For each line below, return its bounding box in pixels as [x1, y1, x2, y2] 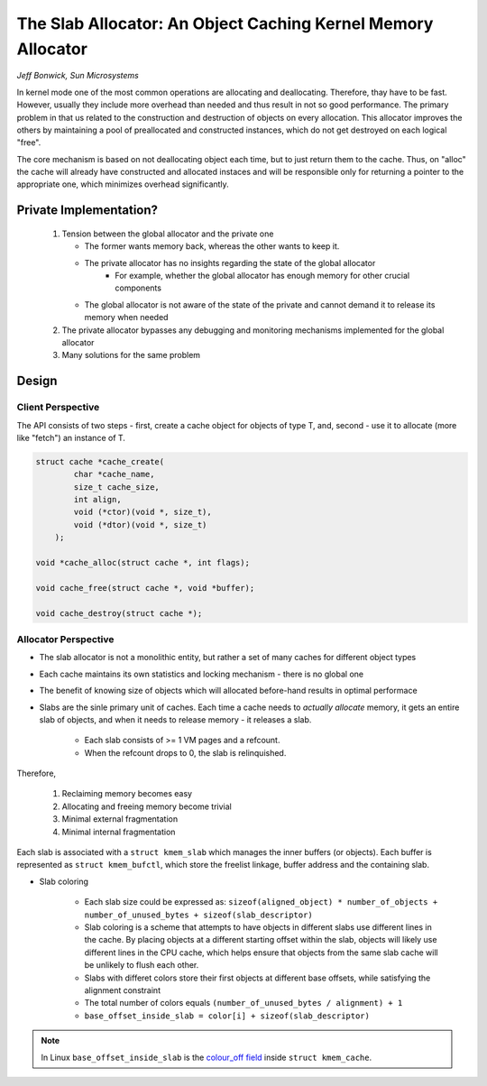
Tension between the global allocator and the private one [61, 228, 274, 239]
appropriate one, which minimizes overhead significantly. [16, 179, 229, 189]
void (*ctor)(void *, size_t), [73, 507, 212, 518]
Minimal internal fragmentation [61, 826, 176, 837]
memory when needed [84, 312, 169, 323]
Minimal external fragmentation [61, 814, 179, 824]
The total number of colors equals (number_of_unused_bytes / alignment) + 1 [84, 998, 403, 1008]
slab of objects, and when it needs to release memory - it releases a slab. [39, 713, 312, 725]
